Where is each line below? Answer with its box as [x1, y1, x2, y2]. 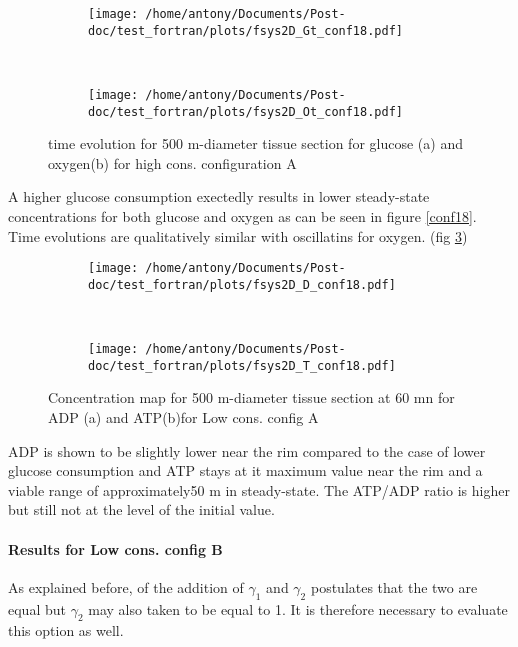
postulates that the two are [310, 576, 478, 597]
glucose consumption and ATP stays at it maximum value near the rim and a [8, 460, 483, 481]
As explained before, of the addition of [8, 576, 244, 597]
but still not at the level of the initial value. [8, 499, 275, 520]
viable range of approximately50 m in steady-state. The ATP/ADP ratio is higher [8, 479, 510, 500]
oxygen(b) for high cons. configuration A [48, 152, 297, 173]
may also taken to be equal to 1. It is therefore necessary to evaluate [88, 598, 508, 619]
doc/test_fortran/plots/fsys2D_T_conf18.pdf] [88, 358, 396, 373]
